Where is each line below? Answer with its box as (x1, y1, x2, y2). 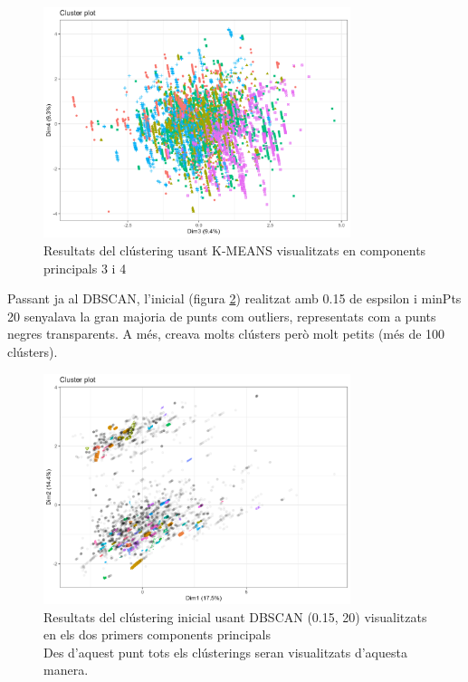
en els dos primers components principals (43, 625, 271, 644)
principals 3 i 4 (43, 258, 127, 277)
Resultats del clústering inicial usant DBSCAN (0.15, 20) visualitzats (43, 607, 427, 626)
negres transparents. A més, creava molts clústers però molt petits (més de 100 (7, 324, 445, 343)
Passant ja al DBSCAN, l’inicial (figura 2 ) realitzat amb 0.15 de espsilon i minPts (7, 289, 462, 308)
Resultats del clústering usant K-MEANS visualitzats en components (43, 240, 426, 259)
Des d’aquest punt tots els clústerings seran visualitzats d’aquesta (43, 642, 407, 661)
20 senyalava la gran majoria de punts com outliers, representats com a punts (7, 306, 436, 325)
